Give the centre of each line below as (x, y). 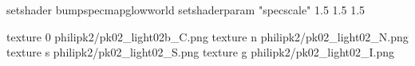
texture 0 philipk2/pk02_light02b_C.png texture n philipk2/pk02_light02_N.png (207, 36)
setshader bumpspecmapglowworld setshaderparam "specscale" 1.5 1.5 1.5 (186, 10)
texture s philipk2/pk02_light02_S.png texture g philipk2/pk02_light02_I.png (200, 52)
